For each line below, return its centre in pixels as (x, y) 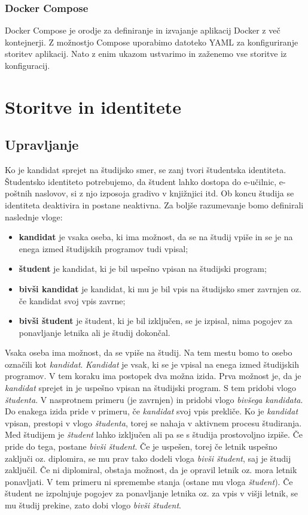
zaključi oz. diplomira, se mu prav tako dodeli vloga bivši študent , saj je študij (148, 458)
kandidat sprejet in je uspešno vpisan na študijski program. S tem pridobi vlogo (150, 388)
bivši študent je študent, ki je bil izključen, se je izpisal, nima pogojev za (155, 321)
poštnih (19, 193)
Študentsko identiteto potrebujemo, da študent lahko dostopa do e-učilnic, (141, 181)
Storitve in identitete (93, 106)
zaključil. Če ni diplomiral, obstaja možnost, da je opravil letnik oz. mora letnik (151, 470)
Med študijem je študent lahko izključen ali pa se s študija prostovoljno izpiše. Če (154, 434)
